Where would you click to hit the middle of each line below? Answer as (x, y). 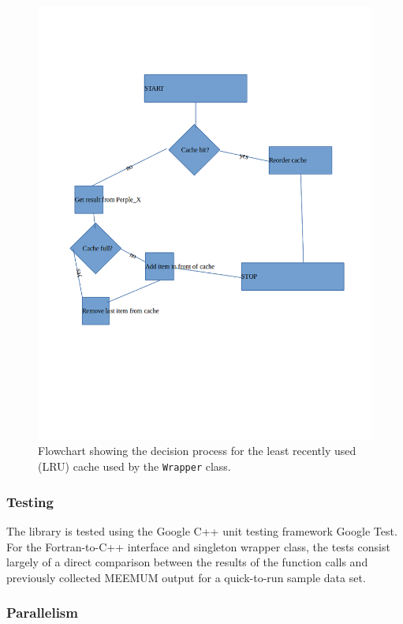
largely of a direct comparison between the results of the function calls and (187, 562)
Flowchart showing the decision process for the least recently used (197, 451)
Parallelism (42, 613)
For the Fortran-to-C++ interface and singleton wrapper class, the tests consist (198, 546)
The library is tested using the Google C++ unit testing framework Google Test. (202, 530)
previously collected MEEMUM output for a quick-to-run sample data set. (186, 577)
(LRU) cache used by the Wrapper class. (134, 466)
